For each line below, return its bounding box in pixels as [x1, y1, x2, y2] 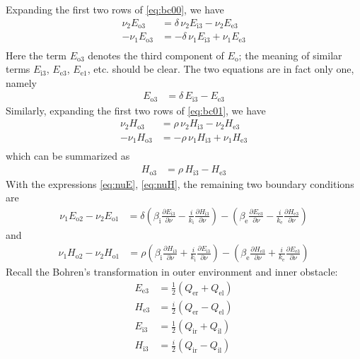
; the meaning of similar [238, 47, 342, 62]
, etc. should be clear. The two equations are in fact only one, [87, 61, 354, 76]
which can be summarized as [6, 148, 130, 163]
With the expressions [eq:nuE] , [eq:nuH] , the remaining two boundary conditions [6, 176, 354, 191]
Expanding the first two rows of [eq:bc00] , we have [6, 2, 224, 16]
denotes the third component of [88, 47, 224, 62]
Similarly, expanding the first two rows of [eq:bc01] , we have [6, 102, 266, 117]
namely [6, 75, 37, 90]
